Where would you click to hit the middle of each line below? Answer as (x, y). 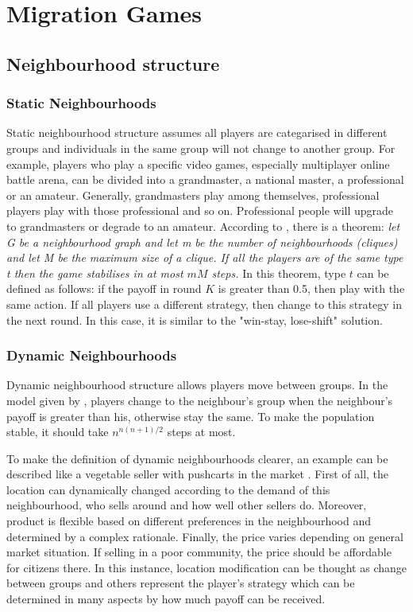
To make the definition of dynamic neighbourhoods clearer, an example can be (197, 458)
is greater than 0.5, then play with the (311, 288)
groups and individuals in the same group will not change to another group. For (201, 148)
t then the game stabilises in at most (95, 273)
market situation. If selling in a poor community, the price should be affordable (199, 552)
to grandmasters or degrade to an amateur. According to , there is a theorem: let (203, 226)
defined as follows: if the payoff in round (104, 288)
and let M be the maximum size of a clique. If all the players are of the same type (205, 257)
